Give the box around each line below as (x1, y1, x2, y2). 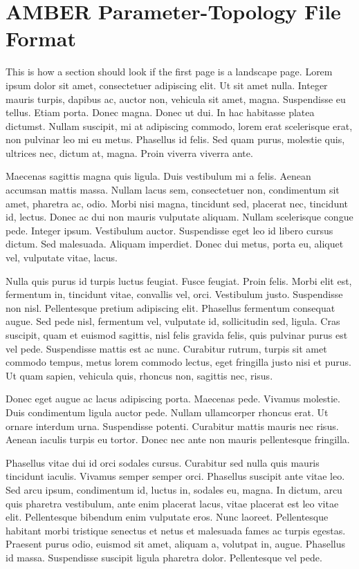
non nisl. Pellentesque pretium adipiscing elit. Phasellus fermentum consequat (6, 300, 335, 315)
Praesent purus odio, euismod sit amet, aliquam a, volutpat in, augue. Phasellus (6, 537, 345, 551)
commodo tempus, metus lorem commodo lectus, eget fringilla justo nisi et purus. (6, 355, 351, 369)
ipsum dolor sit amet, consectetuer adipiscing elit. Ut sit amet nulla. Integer (6, 77, 328, 92)
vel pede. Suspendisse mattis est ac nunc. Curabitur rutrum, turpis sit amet (6, 341, 327, 355)
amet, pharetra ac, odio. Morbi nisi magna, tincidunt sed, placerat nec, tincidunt (6, 196, 349, 210)
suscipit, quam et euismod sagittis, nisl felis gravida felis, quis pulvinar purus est (6, 328, 348, 342)
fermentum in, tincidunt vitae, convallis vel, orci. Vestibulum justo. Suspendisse (6, 287, 343, 301)
